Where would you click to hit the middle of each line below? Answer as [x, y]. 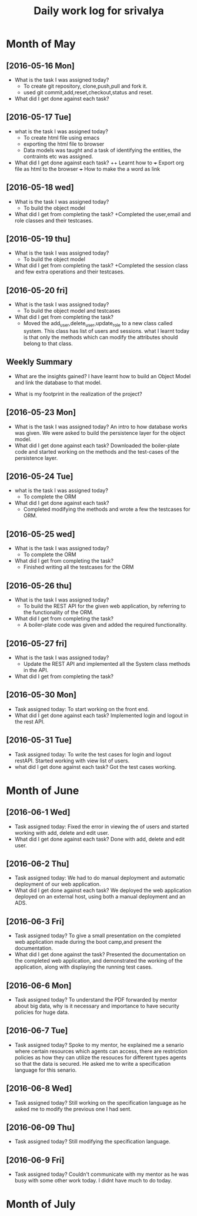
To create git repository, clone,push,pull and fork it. [85, 86]
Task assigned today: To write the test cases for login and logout [93, 754]
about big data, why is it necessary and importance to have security [97, 1006]
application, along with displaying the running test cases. [84, 967]
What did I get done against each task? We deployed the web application [103, 890]
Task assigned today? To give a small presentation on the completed [98, 936]
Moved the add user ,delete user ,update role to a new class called [98, 324]
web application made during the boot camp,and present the [88, 942]
